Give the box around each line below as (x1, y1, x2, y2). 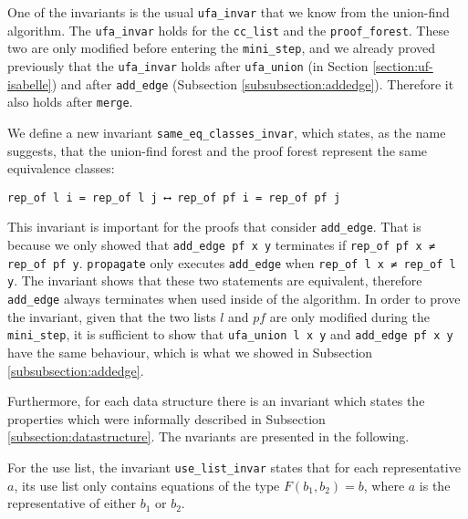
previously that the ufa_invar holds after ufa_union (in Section (7, 56, 369, 75)
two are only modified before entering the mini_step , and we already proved (7, 38, 436, 57)
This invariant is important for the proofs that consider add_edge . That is (7, 217, 421, 236)
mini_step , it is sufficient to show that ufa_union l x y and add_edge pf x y (7, 325, 453, 344)
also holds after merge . (7, 92, 133, 111)
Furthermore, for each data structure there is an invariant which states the (7, 391, 425, 410)
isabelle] (7, 74, 52, 93)
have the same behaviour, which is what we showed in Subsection (7, 342, 373, 361)
